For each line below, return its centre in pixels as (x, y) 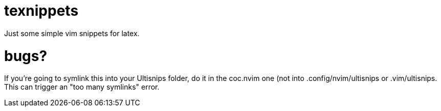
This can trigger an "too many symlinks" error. (82, 87)
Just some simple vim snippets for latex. (72, 33)
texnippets (41, 11)
